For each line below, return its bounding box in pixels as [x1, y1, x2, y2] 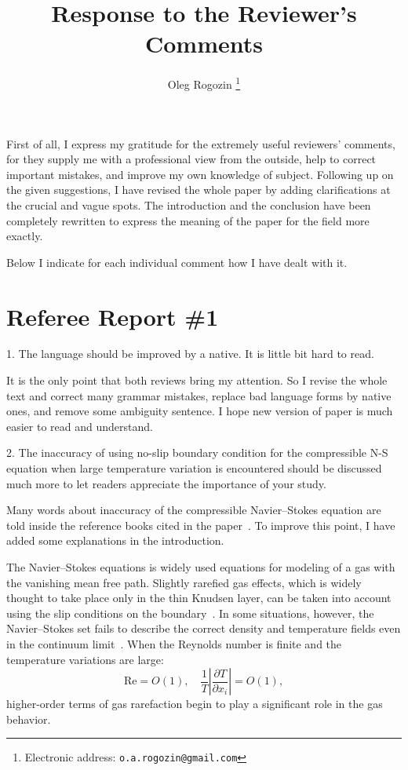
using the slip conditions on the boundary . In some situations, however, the [6, 604, 374, 621]
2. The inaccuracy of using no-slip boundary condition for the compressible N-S [6, 444, 388, 461]
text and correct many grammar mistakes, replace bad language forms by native [6, 387, 392, 403]
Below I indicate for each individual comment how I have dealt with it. [6, 254, 348, 270]
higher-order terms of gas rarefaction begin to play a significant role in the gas [6, 695, 383, 712]
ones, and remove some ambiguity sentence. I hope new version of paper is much [6, 403, 393, 419]
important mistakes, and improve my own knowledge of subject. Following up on [6, 166, 394, 182]
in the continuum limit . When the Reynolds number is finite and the [6, 635, 342, 651]
